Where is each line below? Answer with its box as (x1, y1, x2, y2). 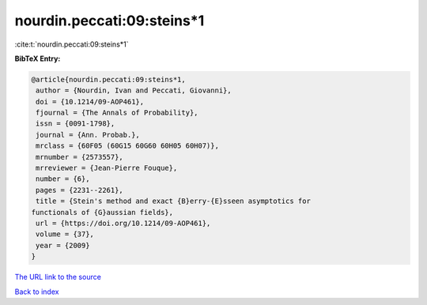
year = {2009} (36, 241, 90, 250)
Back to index (14, 287, 59, 296)
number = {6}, (36, 175, 90, 183)
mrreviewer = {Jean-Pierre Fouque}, (36, 164, 178, 173)
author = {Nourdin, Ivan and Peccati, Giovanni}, (36, 86, 232, 95)
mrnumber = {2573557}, (36, 152, 124, 161)
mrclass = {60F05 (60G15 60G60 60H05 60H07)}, (36, 141, 219, 150)
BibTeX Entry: (14, 54, 61, 63)
